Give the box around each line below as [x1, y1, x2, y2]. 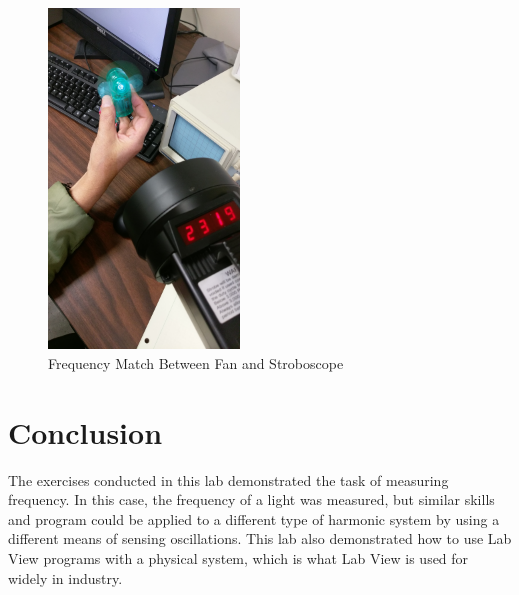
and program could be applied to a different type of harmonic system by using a [8, 508, 500, 529]
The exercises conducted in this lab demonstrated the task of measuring [8, 469, 449, 490]
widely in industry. [8, 567, 123, 588]
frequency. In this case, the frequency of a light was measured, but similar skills [8, 489, 495, 510]
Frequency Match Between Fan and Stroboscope [48, 352, 344, 373]
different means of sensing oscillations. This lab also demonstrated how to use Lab [8, 528, 512, 549]
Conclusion [8, 411, 163, 452]
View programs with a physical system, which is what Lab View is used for [8, 548, 469, 569]
